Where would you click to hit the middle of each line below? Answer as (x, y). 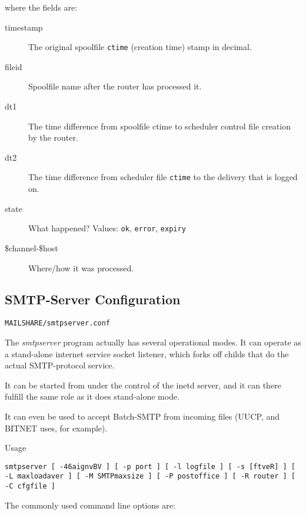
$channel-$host (31, 247)
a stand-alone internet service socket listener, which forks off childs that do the (147, 353)
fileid (14, 66)
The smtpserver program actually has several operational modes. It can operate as (153, 342)
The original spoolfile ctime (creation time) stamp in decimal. (140, 47)
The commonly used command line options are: (90, 505)
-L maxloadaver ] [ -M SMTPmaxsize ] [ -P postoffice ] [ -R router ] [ (150, 476)
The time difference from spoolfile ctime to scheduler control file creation (159, 126)
